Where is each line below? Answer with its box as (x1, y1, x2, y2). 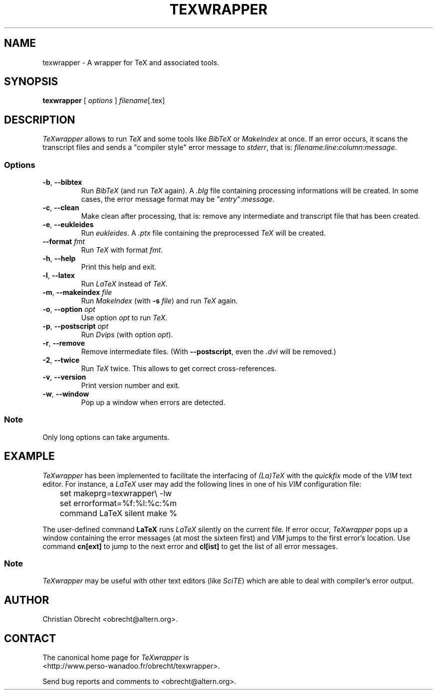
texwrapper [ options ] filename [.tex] (42, 96, 165, 105)
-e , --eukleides (42, 220, 94, 229)
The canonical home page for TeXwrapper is (42, 653, 189, 662)
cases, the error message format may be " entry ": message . (81, 195, 275, 204)
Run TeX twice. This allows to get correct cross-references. (81, 364, 277, 373)
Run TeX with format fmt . (81, 246, 163, 255)
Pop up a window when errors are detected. (81, 398, 225, 407)
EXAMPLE (4, 450, 55, 463)
